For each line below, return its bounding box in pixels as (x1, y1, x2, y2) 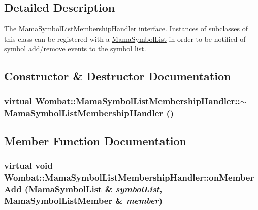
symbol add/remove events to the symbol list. (4, 43, 146, 54)
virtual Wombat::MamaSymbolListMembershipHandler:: (4, 94, 240, 107)
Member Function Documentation (4, 132, 187, 148)
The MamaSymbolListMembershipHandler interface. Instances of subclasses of (4, 23, 248, 34)
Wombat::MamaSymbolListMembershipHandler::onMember (4, 171, 254, 184)
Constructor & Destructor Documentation (4, 68, 231, 84)
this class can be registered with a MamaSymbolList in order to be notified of (4, 33, 246, 44)
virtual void (4, 159, 53, 172)
